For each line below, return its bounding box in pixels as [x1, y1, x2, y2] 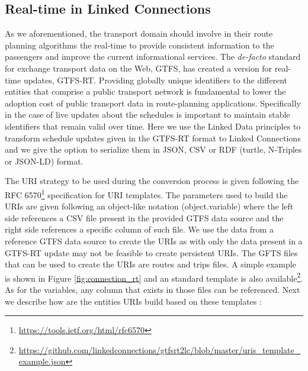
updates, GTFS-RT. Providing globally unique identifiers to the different [23, 73, 288, 86]
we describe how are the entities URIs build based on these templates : [5, 295, 262, 307]
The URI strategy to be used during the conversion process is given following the [5, 175, 299, 187]
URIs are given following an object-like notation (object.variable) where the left [5, 200, 294, 212]
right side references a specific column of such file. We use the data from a [5, 223, 274, 235]
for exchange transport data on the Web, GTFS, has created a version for [5, 62, 272, 74]
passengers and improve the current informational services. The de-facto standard [5, 50, 301, 63]
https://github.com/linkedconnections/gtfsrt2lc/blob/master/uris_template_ [18, 343, 301, 356]
